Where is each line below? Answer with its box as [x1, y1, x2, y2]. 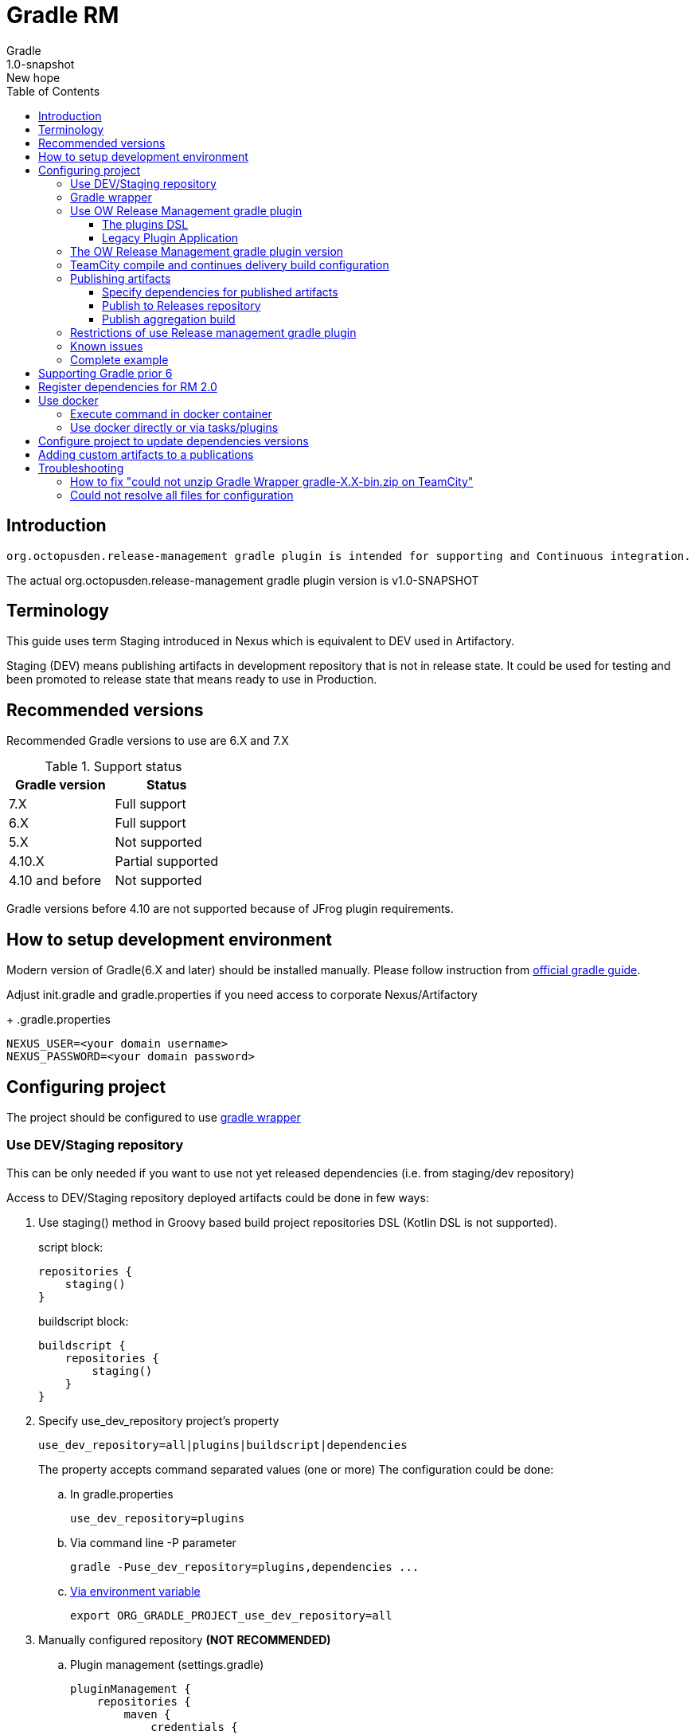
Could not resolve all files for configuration [70, 488, 294, 502]
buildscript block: [38, 1314, 129, 1328]
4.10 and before [9, 872, 102, 889]
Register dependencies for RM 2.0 [38, 379, 217, 394]
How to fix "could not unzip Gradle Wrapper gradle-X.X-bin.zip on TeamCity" [70, 474, 474, 488]
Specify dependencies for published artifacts [102, 284, 338, 299]
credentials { [150, 1720, 238, 1733]
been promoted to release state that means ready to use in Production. [6, 672, 377, 687]
